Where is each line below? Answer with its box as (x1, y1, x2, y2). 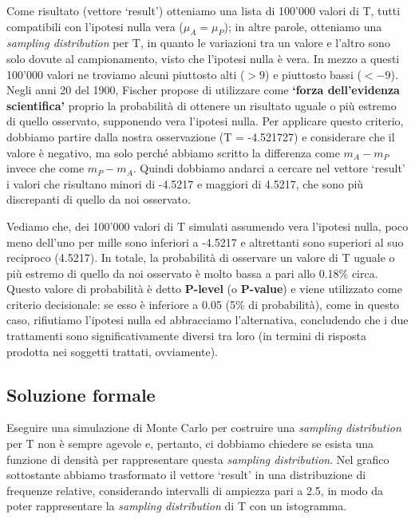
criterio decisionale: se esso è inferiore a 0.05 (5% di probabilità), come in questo (6, 295, 400, 312)
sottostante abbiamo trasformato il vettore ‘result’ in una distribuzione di (6, 466, 366, 483)
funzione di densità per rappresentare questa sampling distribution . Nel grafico (6, 450, 389, 467)
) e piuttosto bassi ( (265, 65, 362, 82)
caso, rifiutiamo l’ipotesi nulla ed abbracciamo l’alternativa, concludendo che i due (6, 311, 409, 328)
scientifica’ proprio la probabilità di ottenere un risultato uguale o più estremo (6, 97, 397, 113)
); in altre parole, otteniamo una (223, 18, 382, 34)
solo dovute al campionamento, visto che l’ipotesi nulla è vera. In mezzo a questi (6, 50, 400, 66)
